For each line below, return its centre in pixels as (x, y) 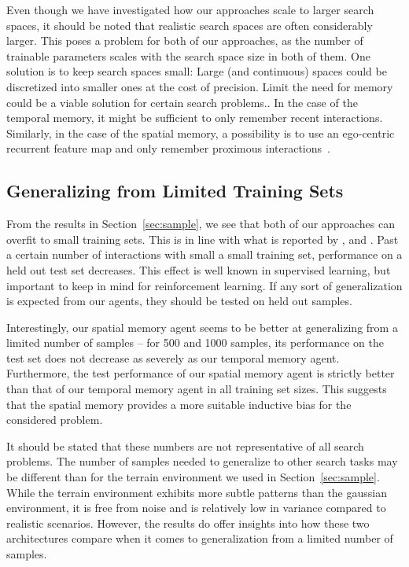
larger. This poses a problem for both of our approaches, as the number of (185, 40)
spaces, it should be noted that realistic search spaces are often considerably (190, 25)
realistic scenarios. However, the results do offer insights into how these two (188, 523)
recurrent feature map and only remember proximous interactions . (168, 148)
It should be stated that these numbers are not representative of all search (185, 445)
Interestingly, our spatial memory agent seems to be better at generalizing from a (202, 327)
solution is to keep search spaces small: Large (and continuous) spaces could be (197, 71)
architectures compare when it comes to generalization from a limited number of (200, 538)
